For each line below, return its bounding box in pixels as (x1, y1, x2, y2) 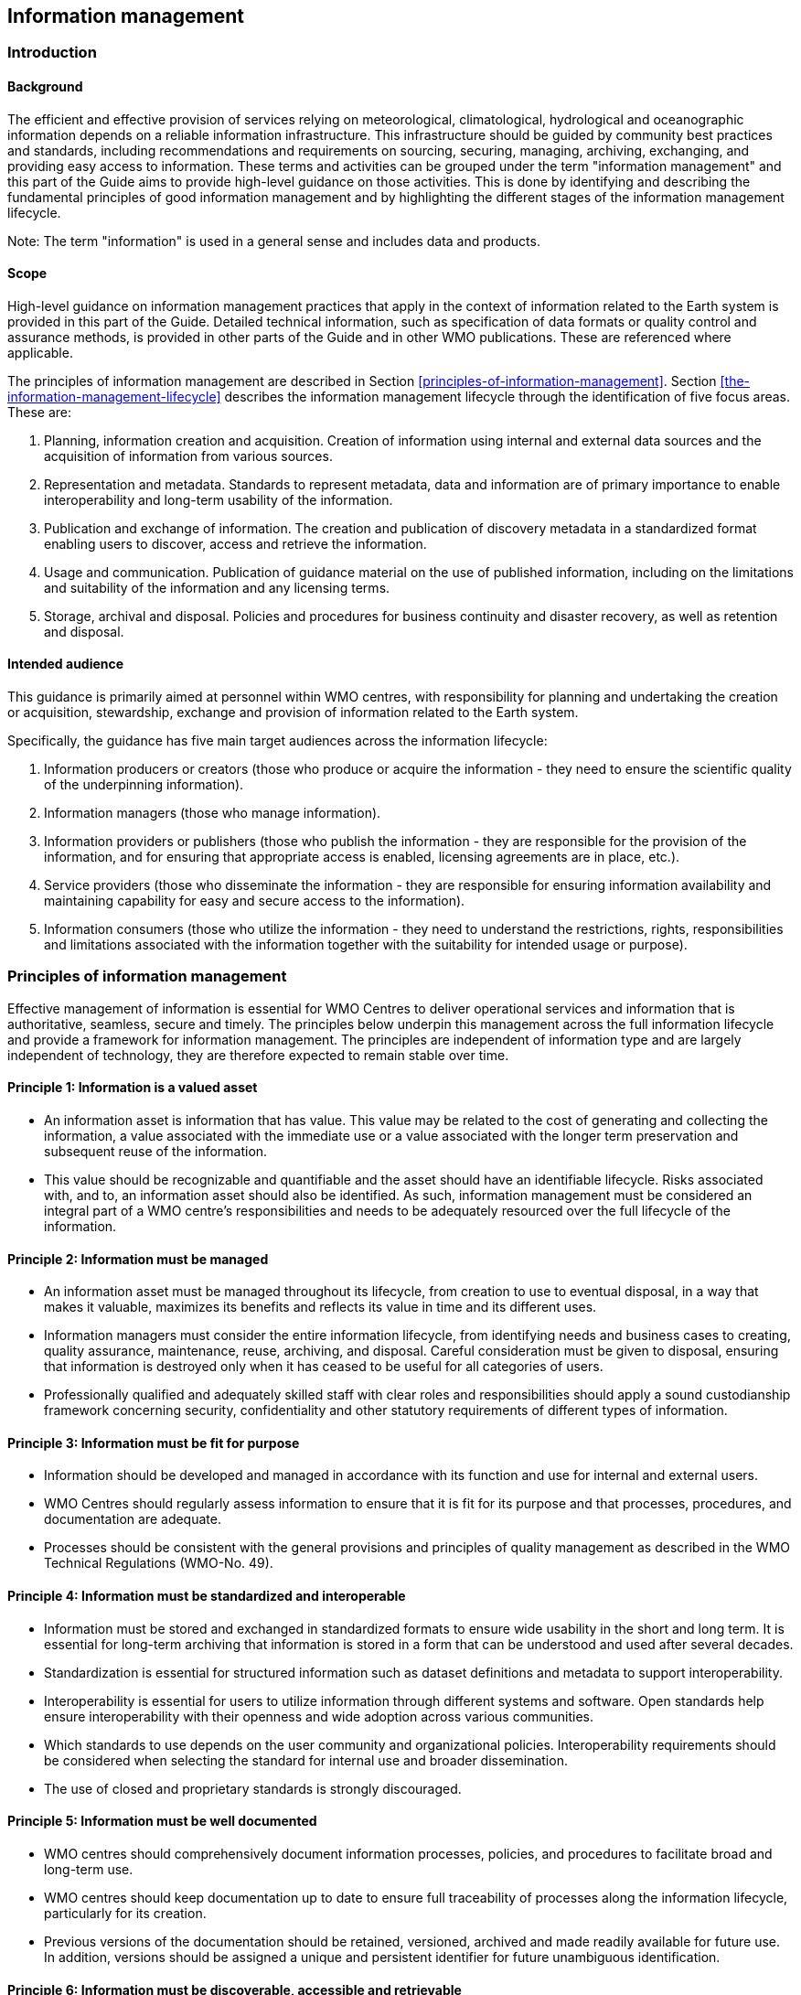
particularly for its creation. (44, 1904, 207, 1921)
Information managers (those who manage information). (44, 805, 381, 821)
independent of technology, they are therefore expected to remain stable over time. (7, 1046, 509, 1063)
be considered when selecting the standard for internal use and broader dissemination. (44, 1752, 568, 1768)
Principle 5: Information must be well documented (7, 1813, 317, 1829)
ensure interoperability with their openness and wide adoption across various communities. (44, 1708, 594, 1724)
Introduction (7, 43, 97, 62)
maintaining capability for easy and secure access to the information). (44, 893, 465, 909)
